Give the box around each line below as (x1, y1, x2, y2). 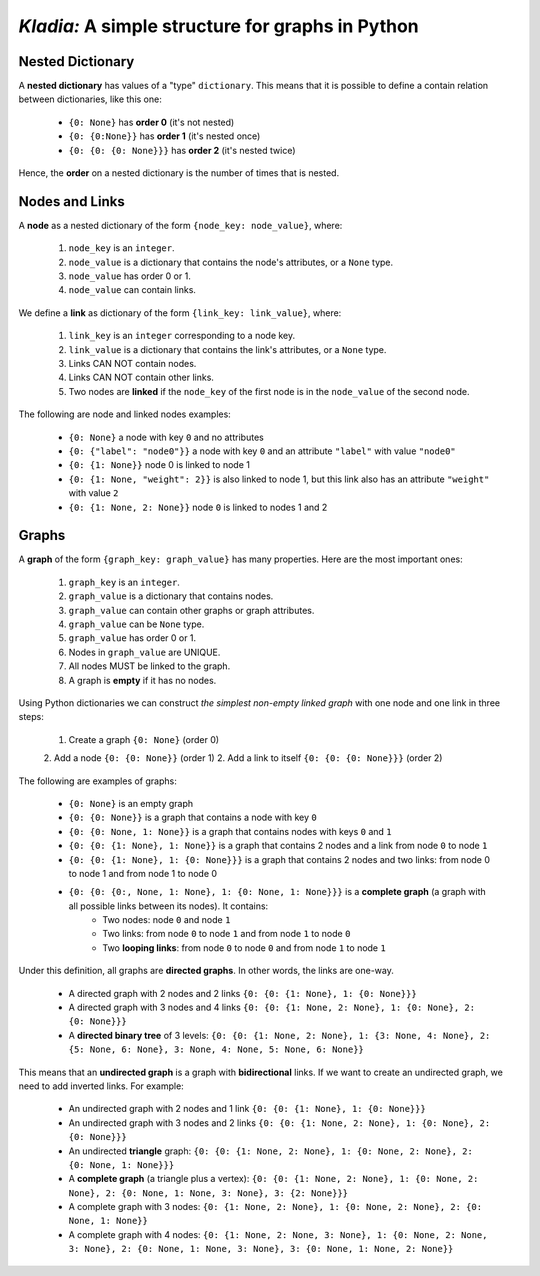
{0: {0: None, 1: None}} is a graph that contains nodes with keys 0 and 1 (68, 825, 392, 837)
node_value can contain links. (68, 284, 197, 296)
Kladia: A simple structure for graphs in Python (18, 15, 419, 37)
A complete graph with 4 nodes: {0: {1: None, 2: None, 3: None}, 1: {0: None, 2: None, (68, 1228, 488, 1240)
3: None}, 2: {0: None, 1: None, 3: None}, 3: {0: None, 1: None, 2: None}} (68, 1243, 454, 1255)
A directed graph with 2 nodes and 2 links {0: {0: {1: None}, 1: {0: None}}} (68, 987, 417, 999)
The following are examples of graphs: (18, 775, 177, 787)
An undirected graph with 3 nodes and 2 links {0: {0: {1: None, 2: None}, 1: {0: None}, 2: (68, 1116, 491, 1129)
